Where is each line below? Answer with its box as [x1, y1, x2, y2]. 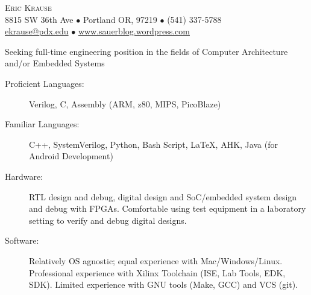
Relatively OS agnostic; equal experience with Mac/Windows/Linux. [29, 254, 283, 267]
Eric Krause [5, 1, 52, 13]
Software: [5, 234, 39, 247]
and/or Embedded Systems [5, 57, 105, 69]
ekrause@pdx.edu [5, 25, 69, 37]
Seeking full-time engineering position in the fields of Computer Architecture [5, 45, 288, 57]
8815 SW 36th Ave [5, 13, 74, 25]
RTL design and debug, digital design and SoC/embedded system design [29, 190, 297, 203]
